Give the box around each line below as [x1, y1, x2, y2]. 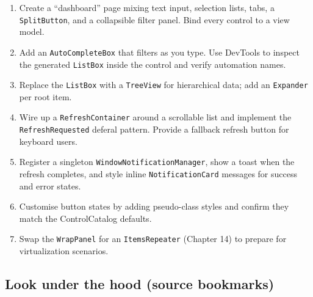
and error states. [19, 179, 81, 192]
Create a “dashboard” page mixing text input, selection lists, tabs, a [19, 1, 275, 13]
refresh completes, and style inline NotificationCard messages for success [19, 167, 297, 180]
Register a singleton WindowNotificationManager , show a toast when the [19, 155, 295, 168]
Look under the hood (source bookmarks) [5, 274, 275, 293]
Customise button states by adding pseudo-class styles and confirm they [19, 200, 289, 213]
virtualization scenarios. [19, 244, 109, 257]
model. [19, 25, 45, 38]
